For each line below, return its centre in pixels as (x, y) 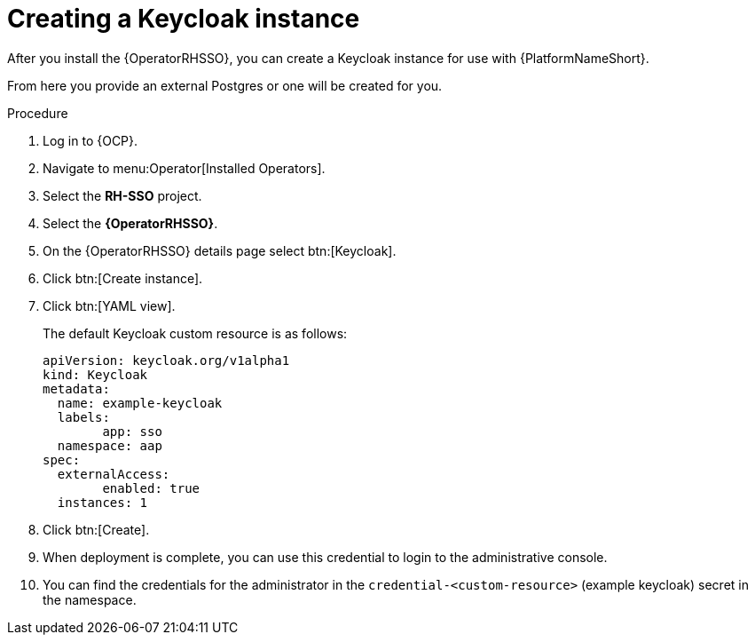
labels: (83, 417)
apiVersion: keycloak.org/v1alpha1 (166, 360)
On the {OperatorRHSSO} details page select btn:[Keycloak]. (220, 250)
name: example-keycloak (140, 403)
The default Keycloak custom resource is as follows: (195, 333)
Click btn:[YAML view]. (109, 305)
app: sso (132, 431)
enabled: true (151, 488)
